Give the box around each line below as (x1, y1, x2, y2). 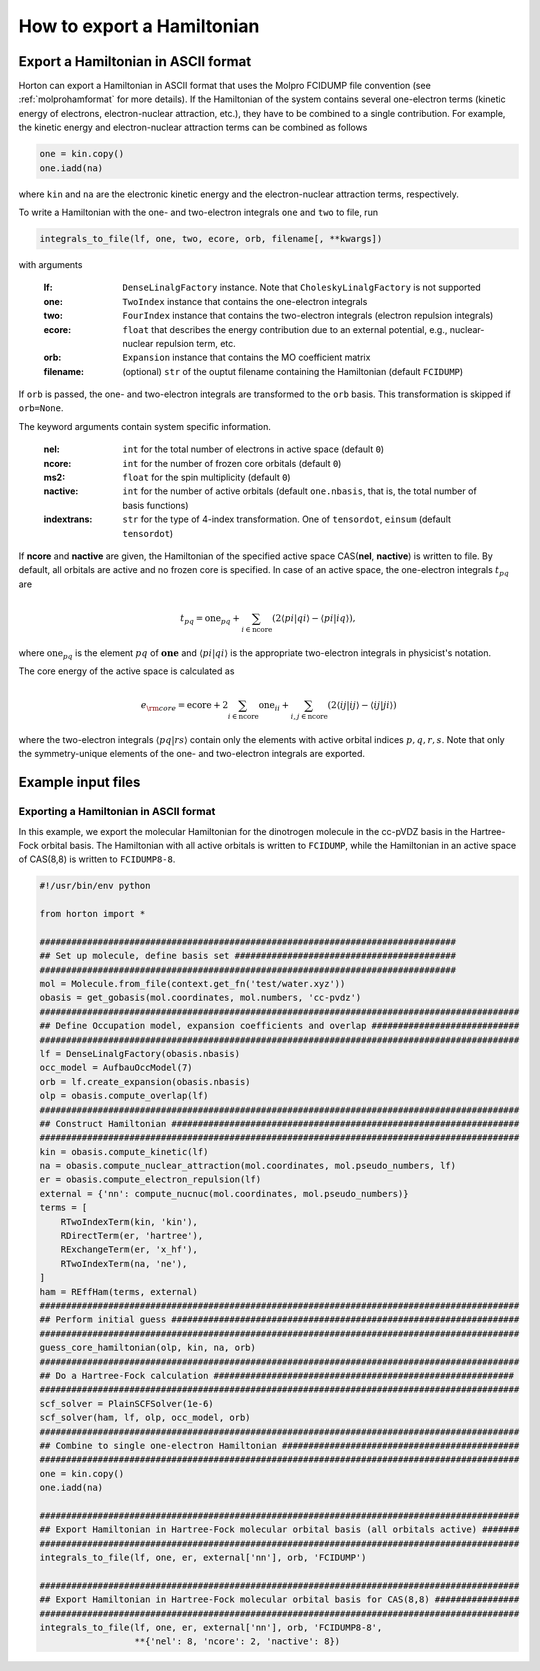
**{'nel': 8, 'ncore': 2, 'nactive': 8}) (134, 1636, 341, 1647)
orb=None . (18, 402, 64, 414)
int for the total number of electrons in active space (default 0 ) (122, 443, 385, 455)
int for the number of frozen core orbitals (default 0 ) (122, 457, 342, 469)
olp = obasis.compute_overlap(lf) (39, 1090, 209, 1102)
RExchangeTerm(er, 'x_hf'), (60, 1244, 199, 1255)
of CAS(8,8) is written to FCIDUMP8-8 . (18, 853, 176, 865)
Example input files (18, 774, 141, 791)
